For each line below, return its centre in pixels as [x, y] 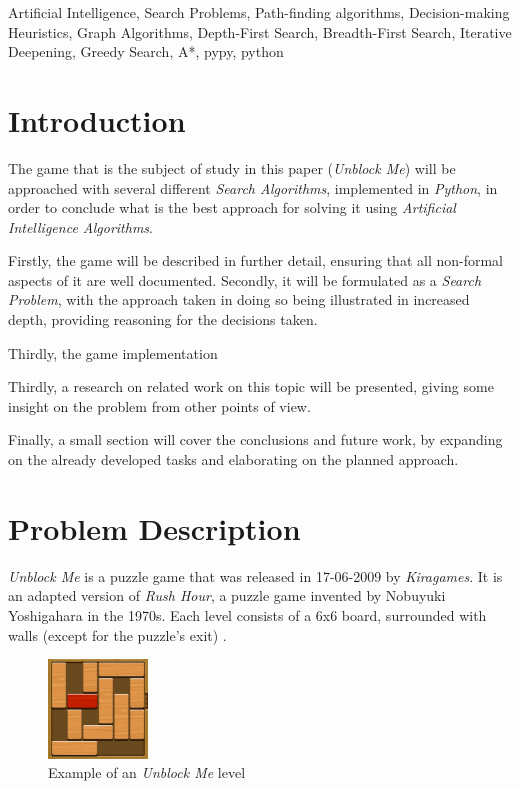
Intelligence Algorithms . [80, 226]
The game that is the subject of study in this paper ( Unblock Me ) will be [232, 167]
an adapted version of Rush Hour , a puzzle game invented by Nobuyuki [227, 595]
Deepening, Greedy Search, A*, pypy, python [146, 51]
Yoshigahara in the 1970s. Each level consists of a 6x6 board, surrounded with [247, 614]
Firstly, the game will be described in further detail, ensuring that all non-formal [255, 260]
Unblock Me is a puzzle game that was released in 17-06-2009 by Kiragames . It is [255, 575]
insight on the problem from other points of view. [159, 405]
